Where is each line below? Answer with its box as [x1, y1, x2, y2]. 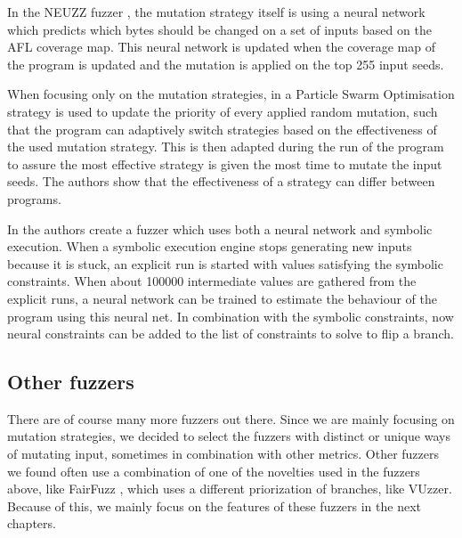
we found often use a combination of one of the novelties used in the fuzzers [7, 461, 420, 480]
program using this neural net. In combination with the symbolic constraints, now [7, 306, 454, 325]
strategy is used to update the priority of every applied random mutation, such [7, 102, 438, 120]
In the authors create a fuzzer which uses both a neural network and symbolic [7, 219, 433, 238]
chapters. [7, 514, 56, 533]
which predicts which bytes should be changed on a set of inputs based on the [7, 20, 432, 38]
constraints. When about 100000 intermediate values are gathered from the [7, 272, 417, 290]
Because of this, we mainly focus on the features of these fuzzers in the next [7, 496, 422, 515]
